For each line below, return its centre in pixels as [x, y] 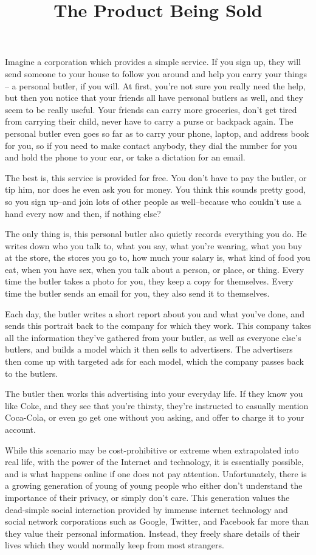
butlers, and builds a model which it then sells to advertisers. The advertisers [149, 349]
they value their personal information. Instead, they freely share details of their [153, 533]
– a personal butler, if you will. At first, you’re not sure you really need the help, [155, 85]
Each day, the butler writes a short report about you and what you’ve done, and [155, 313]
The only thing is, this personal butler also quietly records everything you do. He [156, 234]
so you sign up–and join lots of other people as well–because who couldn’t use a [153, 201]
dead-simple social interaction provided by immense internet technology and [146, 509]
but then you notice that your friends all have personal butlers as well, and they [154, 98]
